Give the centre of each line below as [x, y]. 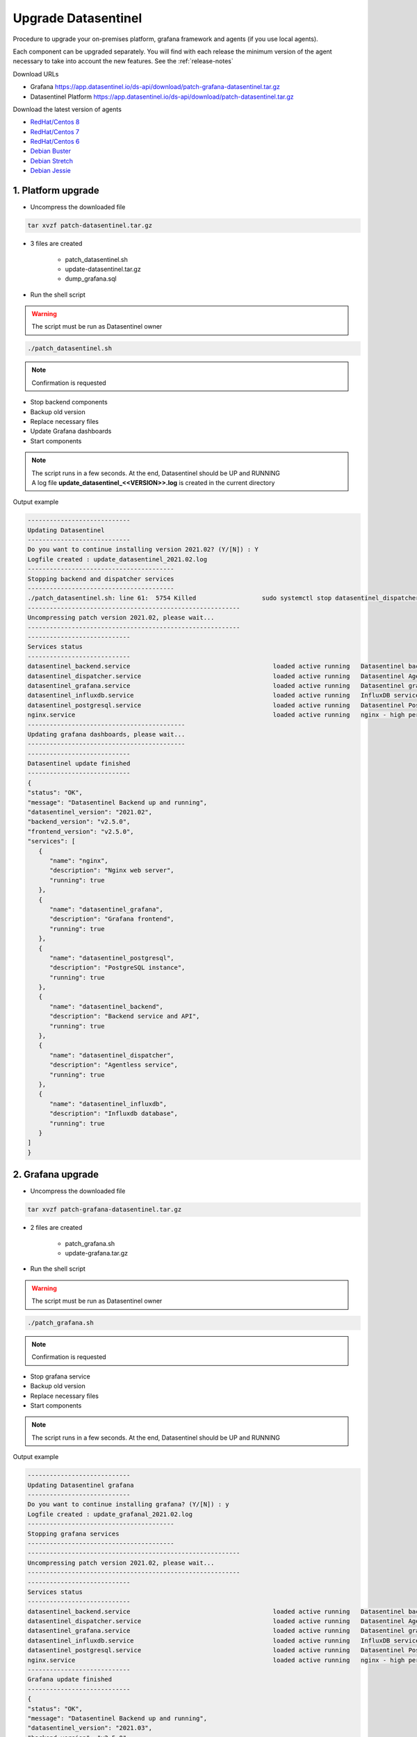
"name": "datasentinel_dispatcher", [112, 1055]
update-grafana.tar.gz [97, 1253]
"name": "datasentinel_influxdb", [108, 1104]
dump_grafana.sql [91, 279]
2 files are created [56, 1228]
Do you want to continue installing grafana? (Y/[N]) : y [128, 1505]
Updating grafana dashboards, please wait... [106, 734]
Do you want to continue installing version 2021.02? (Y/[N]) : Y [143, 550]
